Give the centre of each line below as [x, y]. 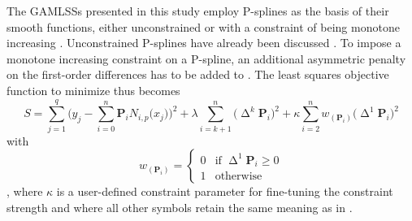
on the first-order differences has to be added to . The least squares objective [198, 74]
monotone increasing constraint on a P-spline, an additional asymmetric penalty [206, 58]
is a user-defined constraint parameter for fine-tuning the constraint [225, 191]
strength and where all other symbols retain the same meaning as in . [180, 207]
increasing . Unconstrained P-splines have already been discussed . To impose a [204, 43]
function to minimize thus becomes [93, 90]
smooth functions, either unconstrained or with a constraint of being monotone [203, 26]
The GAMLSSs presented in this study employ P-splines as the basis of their [198, 11]
